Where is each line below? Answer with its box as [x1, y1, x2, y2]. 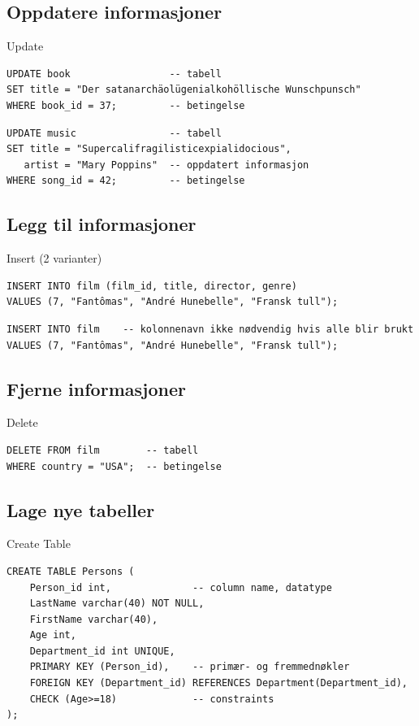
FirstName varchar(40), [29, 613, 158, 625]
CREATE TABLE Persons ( [6, 565, 135, 577]
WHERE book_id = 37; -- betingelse [6, 99, 245, 111]
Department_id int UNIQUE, [29, 645, 175, 657]
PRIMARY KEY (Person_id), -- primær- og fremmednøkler [29, 661, 350, 673]
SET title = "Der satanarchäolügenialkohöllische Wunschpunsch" [6, 84, 361, 96]
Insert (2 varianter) [6, 250, 102, 267]
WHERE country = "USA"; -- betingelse [6, 460, 222, 472]
